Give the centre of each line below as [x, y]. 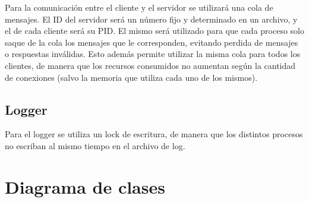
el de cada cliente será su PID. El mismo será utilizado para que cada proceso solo [154, 31]
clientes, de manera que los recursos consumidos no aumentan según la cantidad [150, 65]
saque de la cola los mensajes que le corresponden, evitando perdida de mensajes [152, 42]
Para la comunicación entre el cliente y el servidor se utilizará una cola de [139, 7]
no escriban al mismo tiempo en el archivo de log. [95, 145]
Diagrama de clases [85, 186]
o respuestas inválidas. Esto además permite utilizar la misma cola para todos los [153, 54]
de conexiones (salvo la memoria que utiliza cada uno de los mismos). [131, 77]
